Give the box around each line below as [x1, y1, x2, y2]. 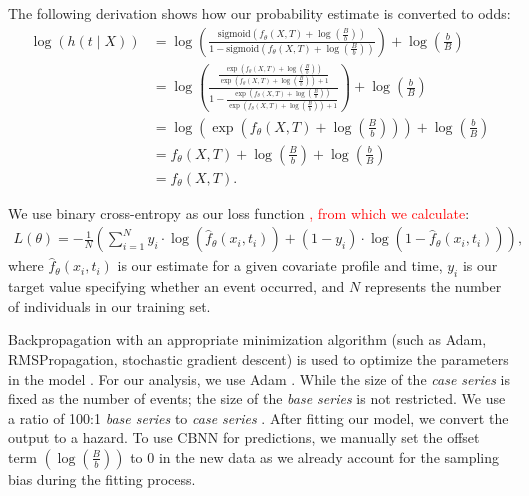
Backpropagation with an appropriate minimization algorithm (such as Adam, [8, 329, 487, 350]
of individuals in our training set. [8, 295, 211, 316]
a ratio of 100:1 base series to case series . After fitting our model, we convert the [8, 407, 509, 428]
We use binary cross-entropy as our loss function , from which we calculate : [8, 202, 470, 223]
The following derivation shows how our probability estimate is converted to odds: [8, 3, 511, 23]
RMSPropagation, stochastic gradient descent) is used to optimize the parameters [8, 348, 509, 369]
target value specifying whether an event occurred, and [8, 276, 345, 297]
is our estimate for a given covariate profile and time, [117, 255, 443, 276]
